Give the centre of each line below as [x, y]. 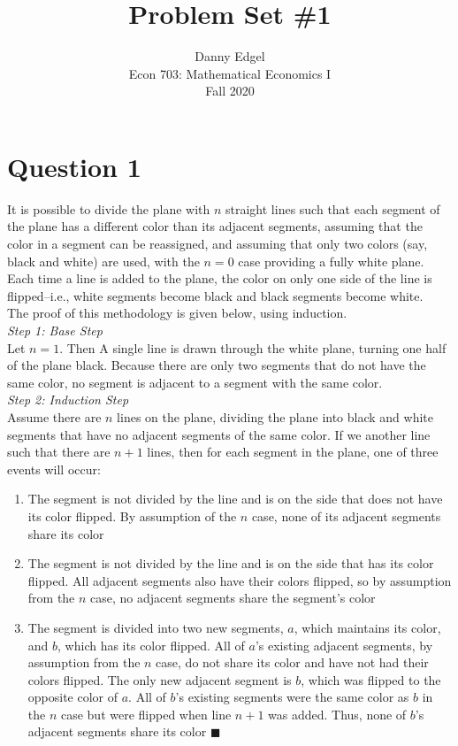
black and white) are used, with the [103, 261]
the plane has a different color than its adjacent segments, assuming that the [215, 226]
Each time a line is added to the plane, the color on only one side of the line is [220, 278]
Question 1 [74, 166]
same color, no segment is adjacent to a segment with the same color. [195, 382]
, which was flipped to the [371, 679]
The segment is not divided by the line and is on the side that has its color [231, 563]
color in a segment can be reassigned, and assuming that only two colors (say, [218, 244]
